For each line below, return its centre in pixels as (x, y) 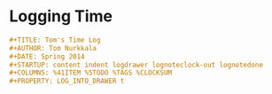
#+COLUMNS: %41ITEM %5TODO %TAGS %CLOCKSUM (91, 73)
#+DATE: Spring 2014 (47, 56)
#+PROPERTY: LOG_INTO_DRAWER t (67, 82)
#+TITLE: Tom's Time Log (55, 40)
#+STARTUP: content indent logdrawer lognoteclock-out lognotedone (136, 65)
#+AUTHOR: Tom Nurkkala (53, 48)
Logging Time (61, 16)
